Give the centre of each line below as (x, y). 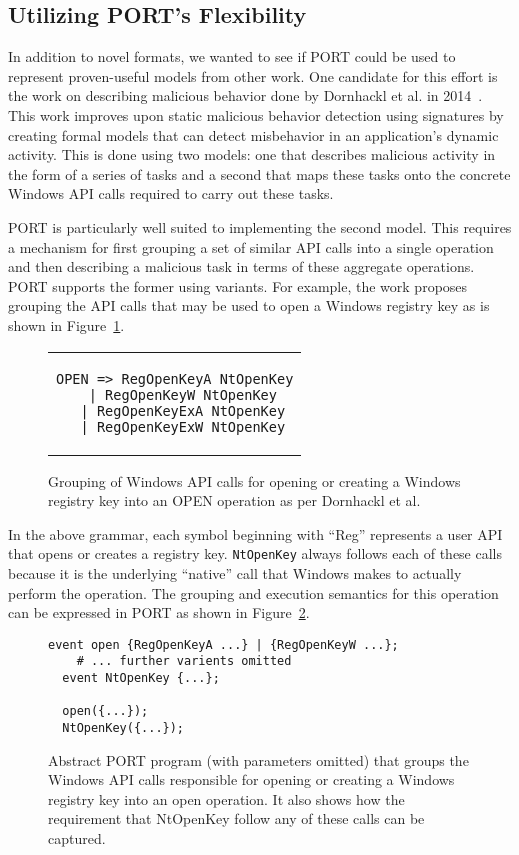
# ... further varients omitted (184, 661)
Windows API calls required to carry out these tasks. (171, 193)
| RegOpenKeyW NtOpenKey (182, 394)
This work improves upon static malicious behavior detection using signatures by (256, 114)
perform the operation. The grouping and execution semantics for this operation (253, 592)
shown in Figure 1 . (66, 324)
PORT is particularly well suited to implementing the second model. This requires (260, 226)
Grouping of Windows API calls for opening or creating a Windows (254, 480)
